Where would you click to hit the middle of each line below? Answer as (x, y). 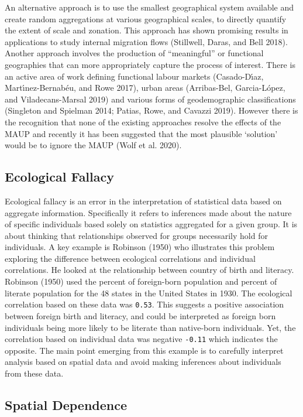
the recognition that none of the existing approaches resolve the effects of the (143, 122)
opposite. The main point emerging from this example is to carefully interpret (144, 350)
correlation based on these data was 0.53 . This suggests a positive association (144, 304)
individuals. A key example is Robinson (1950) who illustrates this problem (140, 247)
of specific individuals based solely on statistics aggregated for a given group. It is (151, 224)
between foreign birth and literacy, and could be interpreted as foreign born (140, 315)
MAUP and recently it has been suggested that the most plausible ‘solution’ (141, 133)
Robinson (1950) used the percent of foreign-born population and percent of (141, 281)
